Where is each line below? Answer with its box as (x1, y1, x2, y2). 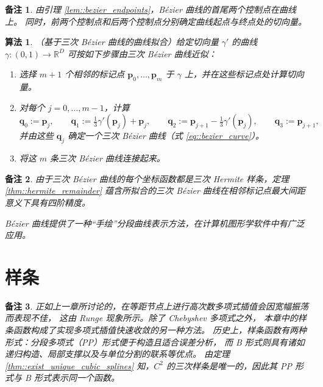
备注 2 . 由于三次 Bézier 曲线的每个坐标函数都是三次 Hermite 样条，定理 (5, 172, 289, 185)
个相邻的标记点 (65, 68, 125, 80)
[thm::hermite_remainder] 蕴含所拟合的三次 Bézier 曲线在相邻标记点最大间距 (5, 184, 305, 197)
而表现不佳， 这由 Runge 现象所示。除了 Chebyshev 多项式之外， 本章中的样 (5, 311, 307, 324)
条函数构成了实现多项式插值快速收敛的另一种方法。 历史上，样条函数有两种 (5, 324, 307, 336)
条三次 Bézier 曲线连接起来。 (50, 152, 165, 165)
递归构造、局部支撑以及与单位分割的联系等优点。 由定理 (5, 347, 230, 360)
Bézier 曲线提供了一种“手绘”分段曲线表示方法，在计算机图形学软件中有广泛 (5, 216, 305, 229)
